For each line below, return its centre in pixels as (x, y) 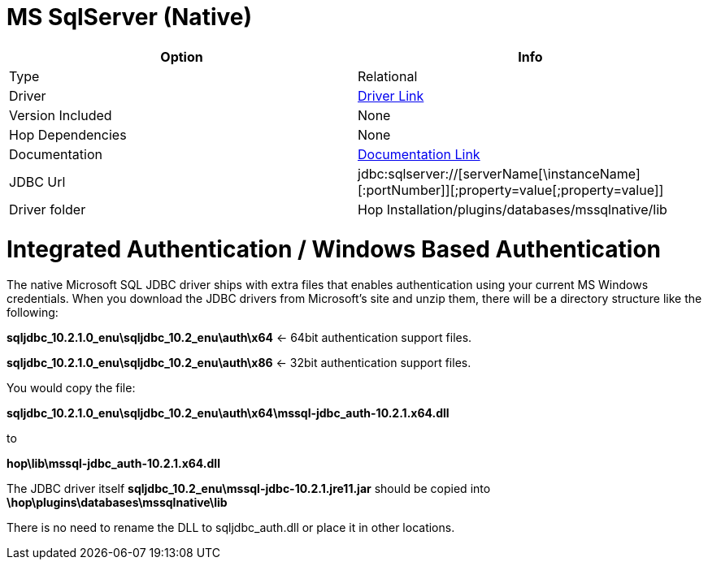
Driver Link (391, 95)
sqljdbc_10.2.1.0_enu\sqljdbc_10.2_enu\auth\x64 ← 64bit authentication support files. (239, 338)
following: (33, 313)
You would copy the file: (71, 388)
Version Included (61, 115)
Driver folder (48, 209)
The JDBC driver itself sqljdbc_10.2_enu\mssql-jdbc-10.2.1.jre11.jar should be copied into (249, 489)
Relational (388, 76)
